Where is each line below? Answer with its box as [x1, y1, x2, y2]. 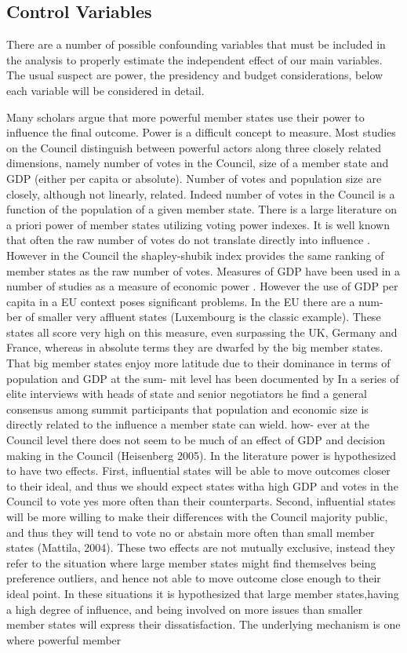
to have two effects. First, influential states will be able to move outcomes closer [6, 462, 391, 479]
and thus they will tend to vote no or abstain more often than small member [6, 523, 375, 540]
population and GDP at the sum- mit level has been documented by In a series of [6, 370, 399, 386]
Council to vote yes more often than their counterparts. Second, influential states [6, 493, 396, 509]
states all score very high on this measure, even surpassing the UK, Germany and [6, 323, 398, 340]
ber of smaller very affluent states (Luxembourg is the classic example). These [6, 308, 381, 325]
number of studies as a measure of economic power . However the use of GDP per [6, 278, 398, 294]
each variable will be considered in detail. [6, 82, 205, 98]
